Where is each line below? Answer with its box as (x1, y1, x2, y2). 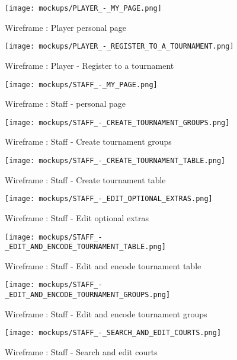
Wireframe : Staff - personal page (5, 97, 126, 110)
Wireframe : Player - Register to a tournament (5, 59, 174, 71)
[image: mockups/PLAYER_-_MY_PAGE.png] (5, 4, 162, 12)
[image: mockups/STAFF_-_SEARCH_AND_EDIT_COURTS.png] (5, 329, 222, 337)
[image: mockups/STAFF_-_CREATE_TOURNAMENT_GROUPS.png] (5, 118, 230, 127)
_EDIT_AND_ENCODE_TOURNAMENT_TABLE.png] (5, 243, 166, 251)
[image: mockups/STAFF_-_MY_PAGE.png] (5, 80, 158, 89)
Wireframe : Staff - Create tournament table (5, 173, 166, 186)
